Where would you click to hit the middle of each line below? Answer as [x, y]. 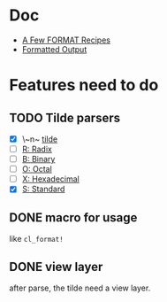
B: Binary [38, 159]
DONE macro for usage [73, 217]
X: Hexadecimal [50, 179]
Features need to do [84, 85]
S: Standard [43, 189]
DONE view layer [56, 267]
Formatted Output [54, 49]
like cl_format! [36, 239]
